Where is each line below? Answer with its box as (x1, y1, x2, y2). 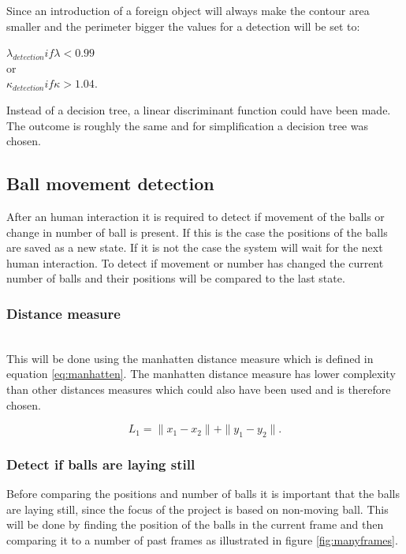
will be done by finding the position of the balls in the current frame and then (6, 516, 384, 533)
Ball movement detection (6, 171, 214, 196)
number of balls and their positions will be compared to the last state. (6, 270, 345, 286)
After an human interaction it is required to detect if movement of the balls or (6, 208, 385, 224)
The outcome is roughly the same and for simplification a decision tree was (6, 117, 368, 133)
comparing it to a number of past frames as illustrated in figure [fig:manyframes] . (6, 531, 398, 548)
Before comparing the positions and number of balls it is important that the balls (6, 485, 400, 502)
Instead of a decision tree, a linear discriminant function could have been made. (6, 101, 391, 118)
